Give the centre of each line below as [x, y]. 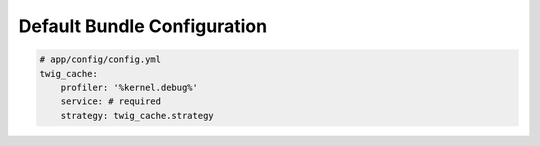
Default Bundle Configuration [143, 26]
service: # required [111, 101]
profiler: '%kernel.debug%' [129, 87]
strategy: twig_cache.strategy [137, 115]
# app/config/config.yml [100, 59]
